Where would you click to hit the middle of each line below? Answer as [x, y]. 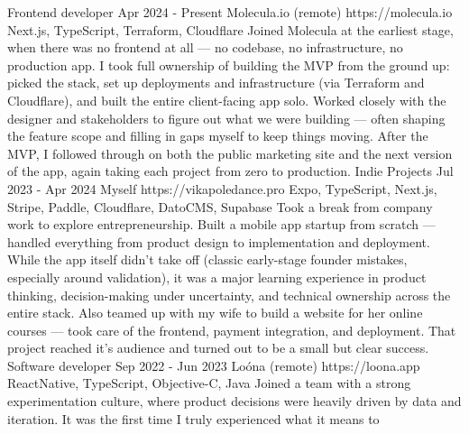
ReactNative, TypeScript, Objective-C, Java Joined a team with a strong [209, 383]
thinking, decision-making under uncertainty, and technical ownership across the [229, 295]
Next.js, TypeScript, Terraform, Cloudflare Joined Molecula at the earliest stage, [230, 29]
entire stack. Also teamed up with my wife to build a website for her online [215, 313]
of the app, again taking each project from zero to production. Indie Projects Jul [230, 171]
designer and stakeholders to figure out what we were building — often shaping [226, 118]
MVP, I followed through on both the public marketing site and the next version [230, 153]
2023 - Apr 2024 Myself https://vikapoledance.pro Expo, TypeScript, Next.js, [222, 188]
